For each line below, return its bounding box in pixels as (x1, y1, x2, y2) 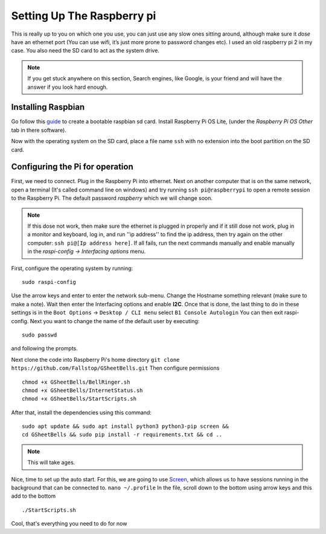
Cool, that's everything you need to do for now (11, 520, 127, 527)
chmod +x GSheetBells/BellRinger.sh (22, 378, 130, 385)
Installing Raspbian (11, 102, 85, 112)
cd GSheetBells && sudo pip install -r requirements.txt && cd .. (22, 431, 223, 438)
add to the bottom (11, 492, 56, 500)
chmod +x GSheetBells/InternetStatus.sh (22, 387, 143, 394)
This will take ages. (27, 459, 75, 466)
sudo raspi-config (22, 278, 77, 285)
